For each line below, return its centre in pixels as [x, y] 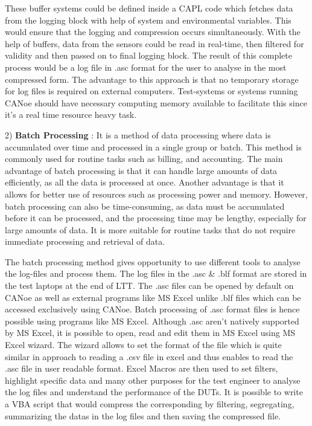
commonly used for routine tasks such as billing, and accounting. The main [144, 159]
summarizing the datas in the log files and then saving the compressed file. [143, 415]
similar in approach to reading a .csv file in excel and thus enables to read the [149, 356]
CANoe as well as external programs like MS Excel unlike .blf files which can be [153, 297]
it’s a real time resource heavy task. [71, 115]
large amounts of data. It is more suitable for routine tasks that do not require [150, 229]
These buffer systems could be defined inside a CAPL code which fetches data [149, 8]
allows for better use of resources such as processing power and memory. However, [156, 194]
